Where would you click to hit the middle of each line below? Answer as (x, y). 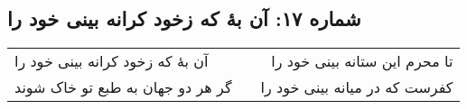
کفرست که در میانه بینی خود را (357, 87)
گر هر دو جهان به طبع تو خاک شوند (123, 87)
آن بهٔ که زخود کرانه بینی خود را (112, 61)
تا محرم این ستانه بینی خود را (362, 61)
